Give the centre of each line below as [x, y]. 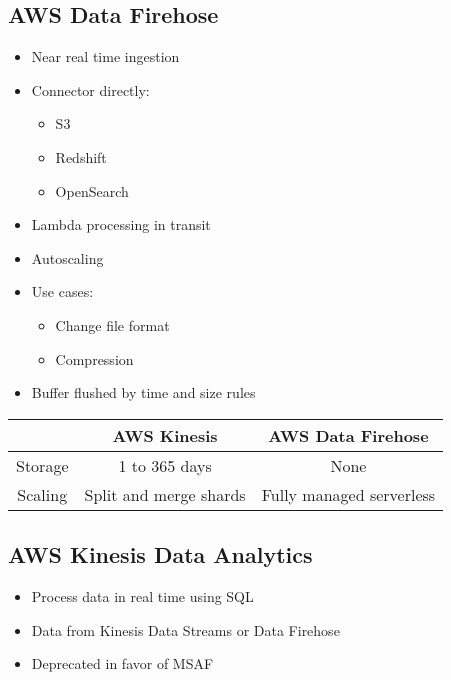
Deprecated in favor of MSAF [122, 663]
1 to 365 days [165, 465]
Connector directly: [90, 89]
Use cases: [62, 291]
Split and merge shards [165, 494]
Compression [94, 358]
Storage [42, 465]
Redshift [81, 156]
